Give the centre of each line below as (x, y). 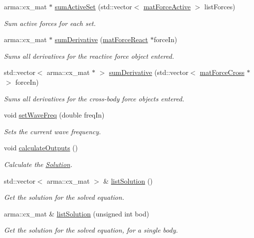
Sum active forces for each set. (50, 23)
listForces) (220, 6)
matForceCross (222, 72)
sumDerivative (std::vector (149, 72)
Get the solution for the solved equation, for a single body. (91, 230)
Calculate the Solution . (38, 164)
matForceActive (167, 6)
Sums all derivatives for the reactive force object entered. (89, 56)
